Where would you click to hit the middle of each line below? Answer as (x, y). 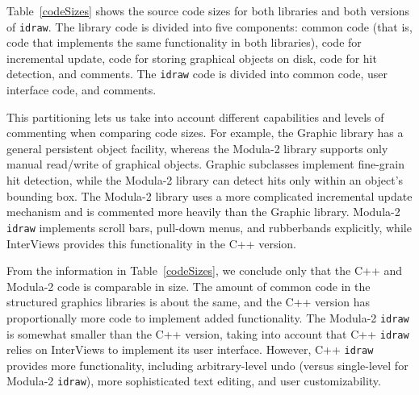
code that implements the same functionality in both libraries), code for (184, 42)
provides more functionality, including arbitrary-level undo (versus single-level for (207, 365)
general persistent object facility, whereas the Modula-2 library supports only (197, 148)
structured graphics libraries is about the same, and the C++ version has (188, 302)
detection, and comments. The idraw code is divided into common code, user (197, 74)
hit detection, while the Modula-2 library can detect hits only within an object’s (205, 180)
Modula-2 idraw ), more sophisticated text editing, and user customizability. (194, 381)
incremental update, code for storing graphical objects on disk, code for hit (192, 58)
